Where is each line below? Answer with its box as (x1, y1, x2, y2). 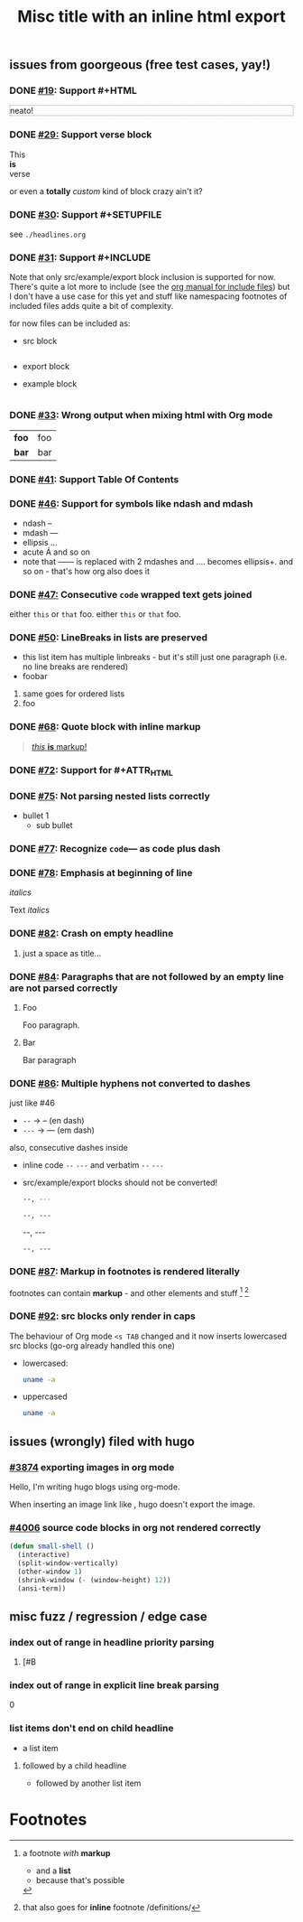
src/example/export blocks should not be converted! (22, 1177, 218, 1189)
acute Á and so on (22, 546, 91, 557)
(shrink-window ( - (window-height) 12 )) (17, 1575, 171, 1584)
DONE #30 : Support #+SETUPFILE (9, 208, 162, 220)
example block (22, 378, 78, 389)
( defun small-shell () (9, 1542, 95, 1551)
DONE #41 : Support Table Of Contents (9, 472, 179, 485)
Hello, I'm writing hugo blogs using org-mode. (9, 1481, 180, 1492)
